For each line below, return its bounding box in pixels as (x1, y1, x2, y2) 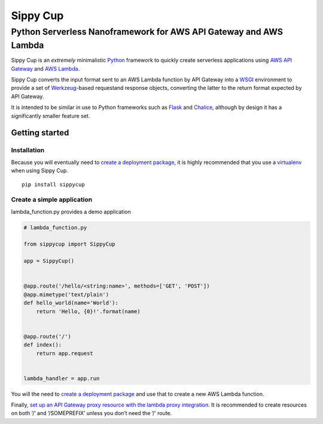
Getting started (11, 128, 69, 138)
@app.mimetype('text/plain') (23, 291, 109, 298)
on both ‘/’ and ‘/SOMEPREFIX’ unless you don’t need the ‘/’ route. (11, 410, 172, 417)
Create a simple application (11, 195, 93, 204)
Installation (11, 146, 45, 155)
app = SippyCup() (23, 258, 75, 265)
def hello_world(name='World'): (23, 299, 119, 307)
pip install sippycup (22, 181, 85, 188)
